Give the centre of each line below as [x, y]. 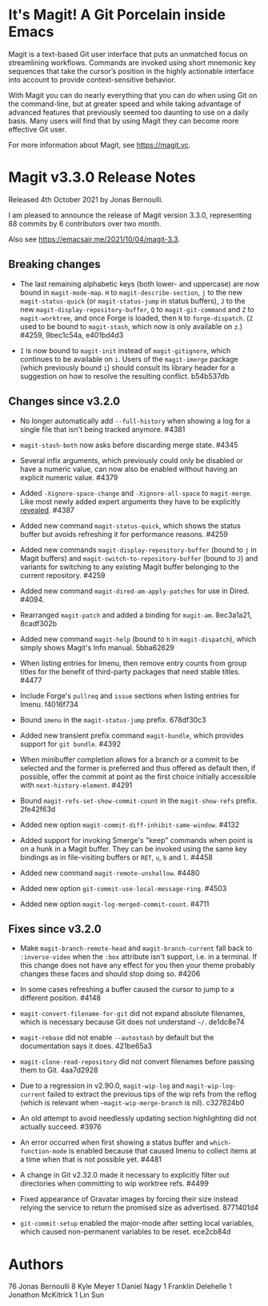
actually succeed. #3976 [60, 1127]
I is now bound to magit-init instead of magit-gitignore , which [125, 350]
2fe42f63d [38, 809]
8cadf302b [38, 623]
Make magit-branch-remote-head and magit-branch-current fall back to [136, 948]
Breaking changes [55, 264]
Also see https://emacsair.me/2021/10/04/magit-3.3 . [94, 239]
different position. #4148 [60, 998]
